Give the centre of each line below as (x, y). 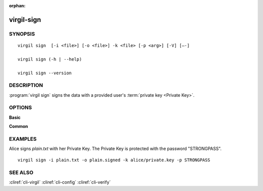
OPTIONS (20, 107)
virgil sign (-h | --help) (50, 59)
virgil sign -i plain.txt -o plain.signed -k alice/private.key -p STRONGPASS (114, 160)
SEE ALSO (21, 172)
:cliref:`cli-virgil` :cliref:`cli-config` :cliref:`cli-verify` (60, 182)
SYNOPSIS (22, 34)
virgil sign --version (45, 73)
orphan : (17, 6)
